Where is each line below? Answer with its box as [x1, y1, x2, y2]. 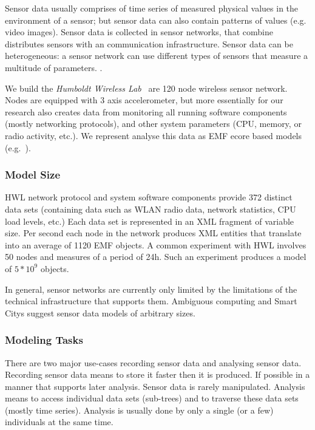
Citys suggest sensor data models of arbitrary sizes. [5, 306, 195, 319]
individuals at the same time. [5, 415, 113, 428]
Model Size [5, 167, 61, 182]
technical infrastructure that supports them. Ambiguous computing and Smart [5, 295, 297, 307]
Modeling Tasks [5, 332, 83, 347]
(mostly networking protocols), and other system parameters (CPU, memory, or [5, 117, 302, 130]
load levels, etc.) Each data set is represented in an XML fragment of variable [5, 214, 294, 227]
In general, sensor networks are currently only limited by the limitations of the [5, 282, 297, 295]
